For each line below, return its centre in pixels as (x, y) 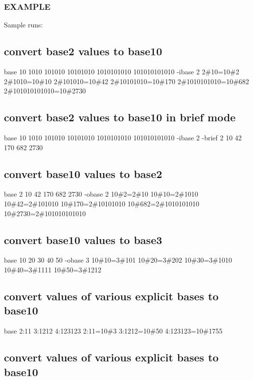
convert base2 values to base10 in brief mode (120, 117)
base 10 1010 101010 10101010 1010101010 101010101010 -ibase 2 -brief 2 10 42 (123, 137)
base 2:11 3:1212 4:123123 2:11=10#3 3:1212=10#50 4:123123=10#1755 (113, 331)
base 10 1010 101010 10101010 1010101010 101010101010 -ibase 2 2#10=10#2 (122, 72)
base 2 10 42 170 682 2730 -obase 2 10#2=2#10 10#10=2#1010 (101, 194)
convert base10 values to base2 (83, 173)
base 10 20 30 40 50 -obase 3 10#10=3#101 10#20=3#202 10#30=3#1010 (118, 260)
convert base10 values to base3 (83, 239)
